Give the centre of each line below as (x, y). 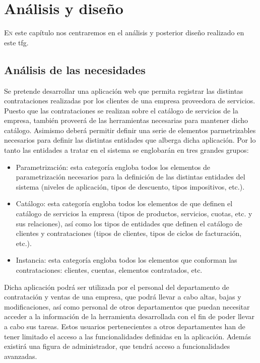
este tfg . (16, 42)
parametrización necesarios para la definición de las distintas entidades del (131, 177)
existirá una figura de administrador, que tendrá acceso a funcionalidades (117, 346)
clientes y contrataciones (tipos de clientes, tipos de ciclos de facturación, (129, 233)
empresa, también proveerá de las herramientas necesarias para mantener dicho (126, 120)
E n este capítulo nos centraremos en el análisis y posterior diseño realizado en (124, 33)
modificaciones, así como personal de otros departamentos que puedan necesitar (127, 306)
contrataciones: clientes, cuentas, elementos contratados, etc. (109, 270)
